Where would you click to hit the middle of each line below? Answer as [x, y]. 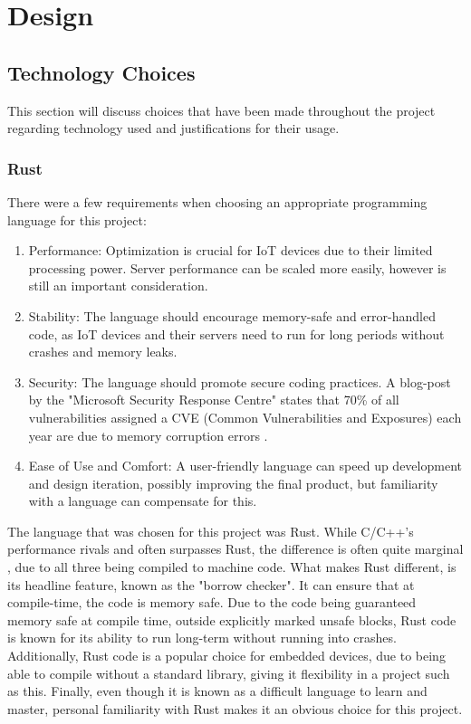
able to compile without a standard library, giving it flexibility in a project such [229, 673]
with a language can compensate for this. [143, 501]
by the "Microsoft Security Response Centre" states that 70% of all [214, 400]
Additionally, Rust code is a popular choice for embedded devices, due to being [226, 656]
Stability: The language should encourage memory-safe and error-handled [232, 315]
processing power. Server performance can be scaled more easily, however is [237, 267]
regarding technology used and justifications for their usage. [173, 128]
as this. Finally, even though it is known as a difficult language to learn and [217, 691]
